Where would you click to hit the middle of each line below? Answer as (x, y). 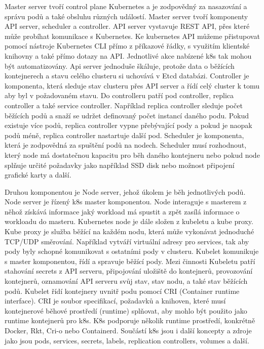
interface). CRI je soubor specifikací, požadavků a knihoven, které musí (115, 301)
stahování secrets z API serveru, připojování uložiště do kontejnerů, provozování (129, 271)
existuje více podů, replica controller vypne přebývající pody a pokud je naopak (128, 125)
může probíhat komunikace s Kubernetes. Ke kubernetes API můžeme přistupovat (132, 36)
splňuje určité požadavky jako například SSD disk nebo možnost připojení (120, 165)
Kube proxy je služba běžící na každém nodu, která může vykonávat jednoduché (129, 231)
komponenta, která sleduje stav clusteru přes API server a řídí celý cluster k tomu (132, 85)
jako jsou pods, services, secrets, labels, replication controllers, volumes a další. (127, 340)
